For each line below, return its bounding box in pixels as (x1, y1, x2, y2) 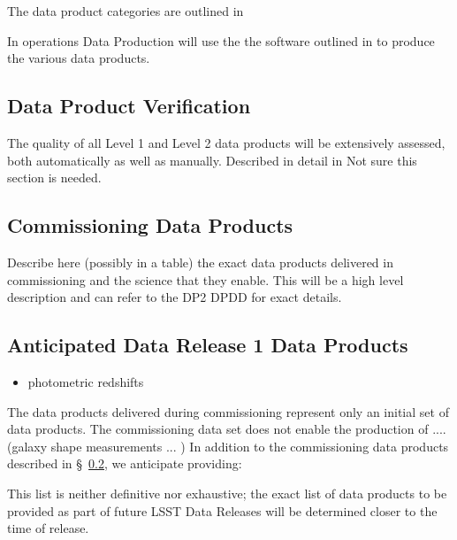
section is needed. (7, 168, 102, 187)
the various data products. (7, 49, 150, 67)
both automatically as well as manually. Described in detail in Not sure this (7, 150, 417, 169)
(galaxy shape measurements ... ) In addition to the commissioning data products (7, 436, 449, 455)
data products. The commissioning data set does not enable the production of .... (7, 420, 446, 438)
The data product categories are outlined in (7, 2, 244, 19)
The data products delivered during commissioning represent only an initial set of (7, 402, 449, 420)
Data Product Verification (7, 92, 251, 120)
